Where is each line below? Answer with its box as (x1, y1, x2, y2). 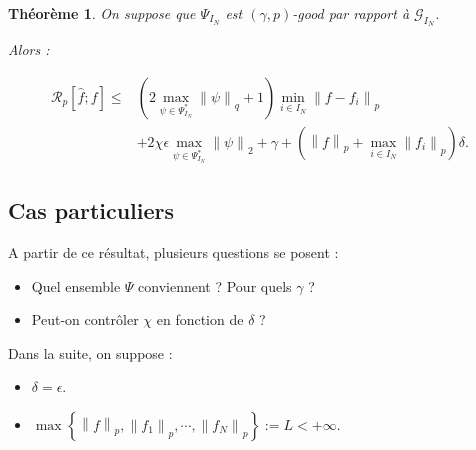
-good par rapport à (292, 3, 410, 23)
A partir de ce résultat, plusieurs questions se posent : (8, 241, 339, 262)
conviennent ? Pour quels (138, 275, 292, 296)
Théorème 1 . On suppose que (8, 3, 196, 23)
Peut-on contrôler (31, 309, 139, 330)
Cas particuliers (8, 195, 175, 226)
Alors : (8, 39, 50, 60)
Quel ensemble (31, 275, 121, 296)
